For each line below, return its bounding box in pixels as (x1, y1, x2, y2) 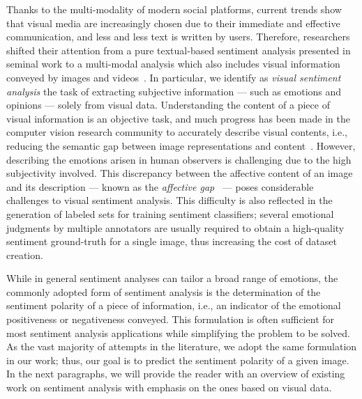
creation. (6, 247, 43, 262)
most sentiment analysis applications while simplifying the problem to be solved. (6, 325, 350, 340)
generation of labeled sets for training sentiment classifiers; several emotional (6, 206, 334, 221)
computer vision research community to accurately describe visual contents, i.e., (6, 125, 347, 139)
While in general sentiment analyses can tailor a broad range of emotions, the (6, 271, 338, 285)
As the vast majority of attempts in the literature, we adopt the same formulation (6, 339, 357, 354)
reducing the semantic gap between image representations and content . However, (6, 138, 356, 152)
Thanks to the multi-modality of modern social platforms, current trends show (6, 2, 342, 16)
